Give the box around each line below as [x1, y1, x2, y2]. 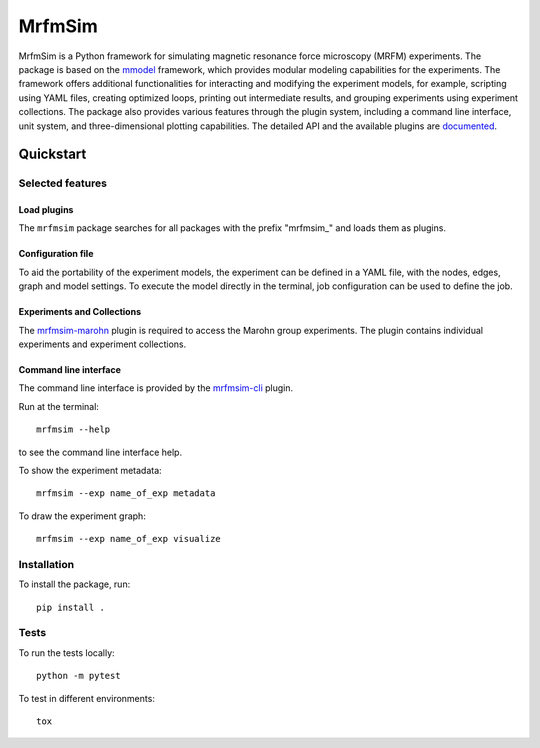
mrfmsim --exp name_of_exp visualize [36, 533, 222, 545]
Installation [18, 557, 75, 571]
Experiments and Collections [18, 306, 142, 318]
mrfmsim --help [36, 424, 111, 435]
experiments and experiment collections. [18, 338, 187, 350]
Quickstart [18, 146, 87, 163]
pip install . [36, 601, 105, 613]
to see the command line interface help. [18, 446, 183, 458]
